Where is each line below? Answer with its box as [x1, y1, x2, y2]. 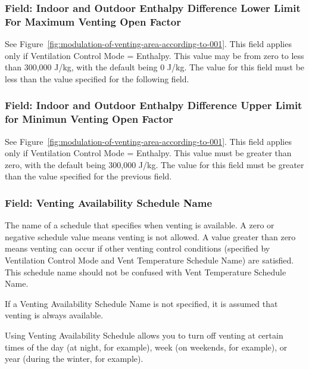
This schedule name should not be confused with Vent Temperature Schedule [5, 265, 286, 278]
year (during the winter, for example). [5, 352, 143, 365]
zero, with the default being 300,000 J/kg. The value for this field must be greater [5, 158, 304, 170]
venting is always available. [5, 309, 104, 321]
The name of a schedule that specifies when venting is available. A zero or [5, 219, 274, 231]
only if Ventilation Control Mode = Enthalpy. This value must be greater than [5, 147, 292, 159]
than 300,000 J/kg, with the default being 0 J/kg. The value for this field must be [5, 61, 305, 73]
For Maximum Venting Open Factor [5, 14, 181, 29]
